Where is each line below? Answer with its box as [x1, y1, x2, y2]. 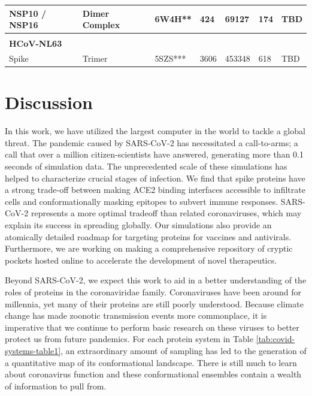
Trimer [82, 52, 108, 65]
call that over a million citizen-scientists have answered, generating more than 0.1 [5, 148, 304, 161]
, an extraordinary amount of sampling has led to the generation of [60, 344, 307, 356]
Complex [82, 19, 120, 31]
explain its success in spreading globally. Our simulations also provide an [5, 219, 272, 231]
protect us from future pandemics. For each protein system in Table [5, 332, 253, 345]
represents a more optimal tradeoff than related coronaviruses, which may [31, 207, 302, 219]
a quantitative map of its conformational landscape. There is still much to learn [5, 356, 297, 368]
